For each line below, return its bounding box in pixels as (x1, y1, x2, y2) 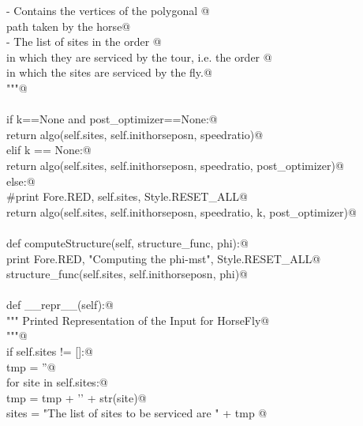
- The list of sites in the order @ (6, 33, 162, 50)
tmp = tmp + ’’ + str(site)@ (6, 389, 147, 405)
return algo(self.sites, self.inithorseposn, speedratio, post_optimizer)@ (6, 156, 344, 173)
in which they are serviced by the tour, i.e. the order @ (6, 48, 272, 65)
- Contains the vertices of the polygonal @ (6, 2, 210, 18)
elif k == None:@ (6, 141, 92, 158)
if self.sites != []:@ (6, 343, 93, 360)
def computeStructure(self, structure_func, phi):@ (6, 234, 249, 251)
